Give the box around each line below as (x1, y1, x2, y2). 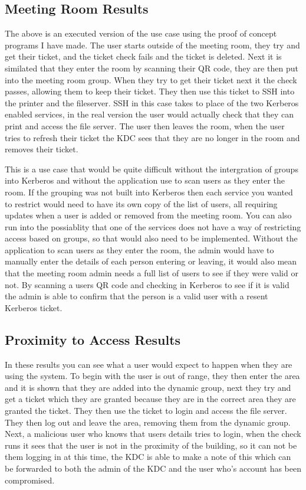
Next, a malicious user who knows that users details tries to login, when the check (5, 427, 301, 440)
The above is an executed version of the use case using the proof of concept (5, 27, 277, 40)
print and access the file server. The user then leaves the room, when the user (5, 119, 285, 132)
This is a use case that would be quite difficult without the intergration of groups (5, 162, 298, 175)
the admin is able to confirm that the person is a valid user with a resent (5, 290, 268, 302)
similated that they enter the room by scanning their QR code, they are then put (5, 61, 298, 74)
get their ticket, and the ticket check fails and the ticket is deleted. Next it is (5, 50, 282, 63)
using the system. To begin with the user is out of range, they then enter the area (5, 370, 300, 382)
